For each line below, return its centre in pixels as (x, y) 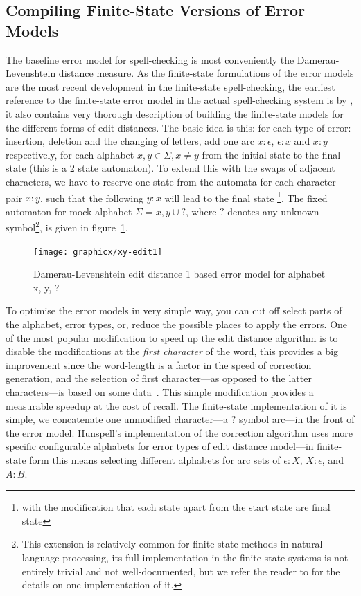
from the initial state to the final (271, 154)
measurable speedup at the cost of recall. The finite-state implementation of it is (176, 405)
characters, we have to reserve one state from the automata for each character (171, 181)
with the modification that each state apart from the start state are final (176, 507)
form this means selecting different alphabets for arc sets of (155, 460)
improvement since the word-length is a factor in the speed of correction (159, 364)
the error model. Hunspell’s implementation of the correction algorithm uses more (179, 432)
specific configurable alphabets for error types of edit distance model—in (160, 446)
